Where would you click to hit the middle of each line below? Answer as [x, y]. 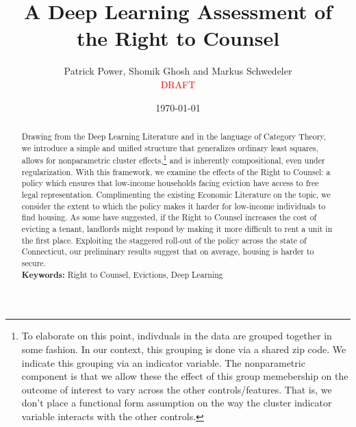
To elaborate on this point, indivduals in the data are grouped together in [177, 336]
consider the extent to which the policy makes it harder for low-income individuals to [174, 206]
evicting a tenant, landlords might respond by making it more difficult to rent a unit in [177, 229]
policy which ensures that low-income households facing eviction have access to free [170, 183]
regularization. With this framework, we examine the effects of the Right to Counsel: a [176, 171]
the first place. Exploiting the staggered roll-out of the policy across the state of [164, 240]
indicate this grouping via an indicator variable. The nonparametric [163, 362]
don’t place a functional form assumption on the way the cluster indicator [177, 403]
